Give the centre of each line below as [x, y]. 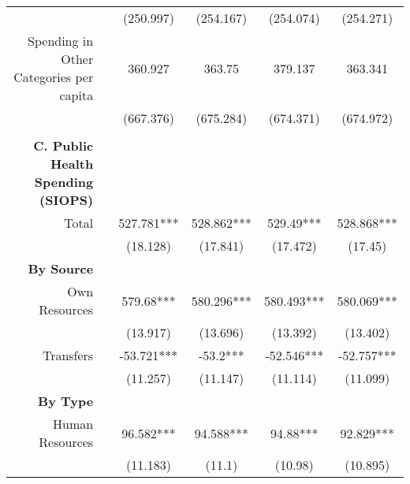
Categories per [54, 77]
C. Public [63, 145]
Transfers [68, 355]
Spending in [61, 41]
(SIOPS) [67, 200]
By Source [61, 268]
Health [72, 164]
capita [76, 95]
